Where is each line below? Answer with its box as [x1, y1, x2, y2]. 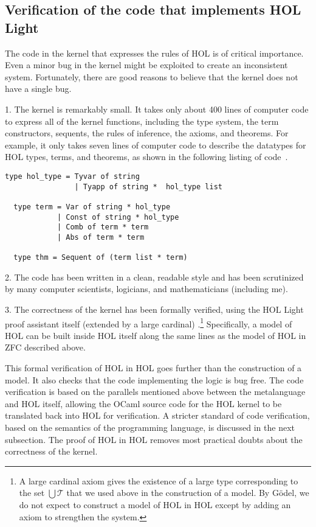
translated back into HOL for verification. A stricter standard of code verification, [5, 409, 310, 422]
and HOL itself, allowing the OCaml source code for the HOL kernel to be [5, 397, 282, 410]
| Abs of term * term [57, 232, 145, 242]
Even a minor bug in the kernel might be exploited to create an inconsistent [5, 58, 288, 71]
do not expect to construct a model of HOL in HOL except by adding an [19, 498, 291, 511]
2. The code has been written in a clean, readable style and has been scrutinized [5, 270, 304, 283]
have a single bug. [5, 82, 72, 95]
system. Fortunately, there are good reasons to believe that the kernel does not [5, 70, 298, 83]
